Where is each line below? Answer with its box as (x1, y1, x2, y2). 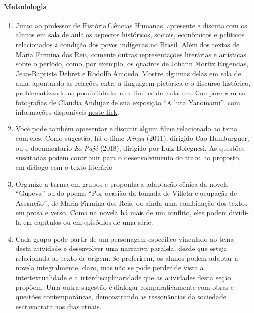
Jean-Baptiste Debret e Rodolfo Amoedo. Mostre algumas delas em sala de (15, 68, 241, 78)
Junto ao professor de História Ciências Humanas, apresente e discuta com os (15, 20, 247, 30)
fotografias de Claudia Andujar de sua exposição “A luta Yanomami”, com (15, 97, 240, 107)
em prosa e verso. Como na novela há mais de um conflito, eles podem (15, 207, 227, 218)
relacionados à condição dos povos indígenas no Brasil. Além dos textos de (15, 39, 240, 49)
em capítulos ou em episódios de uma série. (23, 217, 153, 227)
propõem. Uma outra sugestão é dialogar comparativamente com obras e (15, 282, 234, 292)
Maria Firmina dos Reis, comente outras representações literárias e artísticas (15, 49, 246, 59)
